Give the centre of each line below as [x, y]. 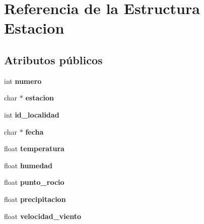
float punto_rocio [34, 182]
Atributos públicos [53, 60]
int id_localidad [32, 114]
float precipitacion [35, 199]
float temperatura [34, 148]
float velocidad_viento [43, 216]
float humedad [28, 165]
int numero [23, 81]
